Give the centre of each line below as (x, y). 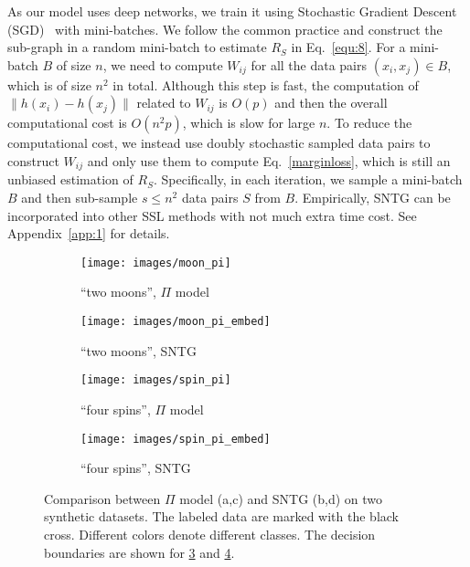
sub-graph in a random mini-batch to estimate (137, 47)
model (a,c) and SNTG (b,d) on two (281, 498)
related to (164, 103)
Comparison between (102, 498)
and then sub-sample (80, 198)
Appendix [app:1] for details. (89, 233)
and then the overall (331, 103)
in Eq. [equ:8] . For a (348, 47)
